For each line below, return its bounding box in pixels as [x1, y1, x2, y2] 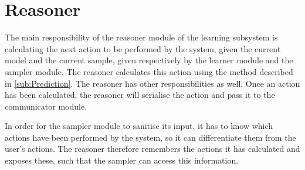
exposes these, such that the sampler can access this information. [5, 154, 239, 166]
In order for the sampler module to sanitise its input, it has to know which [5, 120, 273, 132]
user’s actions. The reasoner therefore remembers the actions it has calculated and [5, 142, 300, 155]
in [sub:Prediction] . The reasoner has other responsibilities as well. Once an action [5, 77, 300, 89]
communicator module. [5, 100, 87, 112]
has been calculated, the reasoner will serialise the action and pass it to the [5, 89, 275, 101]
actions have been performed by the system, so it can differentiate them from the [5, 131, 296, 143]
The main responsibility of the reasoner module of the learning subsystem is [5, 31, 278, 43]
